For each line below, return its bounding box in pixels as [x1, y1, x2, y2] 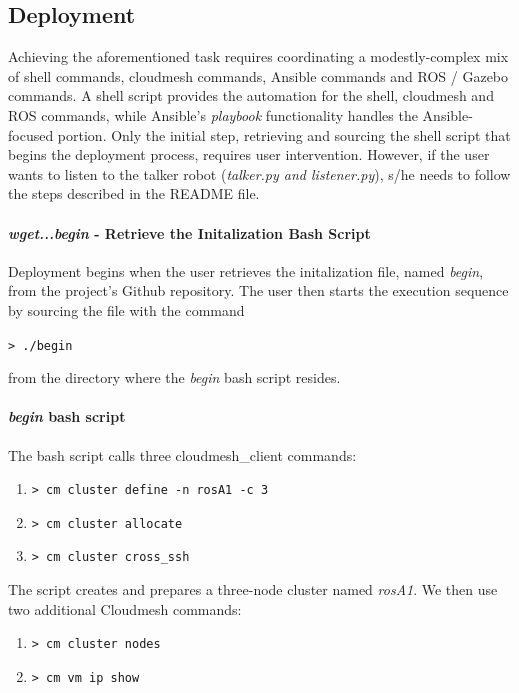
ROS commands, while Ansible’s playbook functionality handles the [8, 104, 418, 125]
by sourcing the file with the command [8, 299, 245, 320]
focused [8, 124, 54, 145]
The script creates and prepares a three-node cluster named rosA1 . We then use [8, 579, 498, 600]
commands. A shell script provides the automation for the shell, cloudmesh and [8, 85, 494, 106]
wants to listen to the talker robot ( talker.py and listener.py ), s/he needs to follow [8, 163, 511, 184]
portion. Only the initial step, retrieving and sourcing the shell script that [57, 124, 511, 145]
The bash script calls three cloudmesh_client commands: [8, 444, 357, 465]
